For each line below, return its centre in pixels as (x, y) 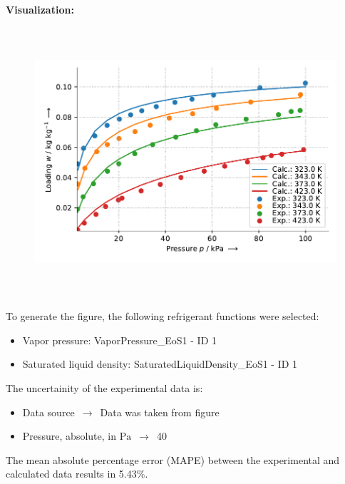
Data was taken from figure (160, 412)
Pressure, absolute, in (69, 436)
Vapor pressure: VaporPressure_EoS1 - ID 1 (119, 340)
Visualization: (40, 9)
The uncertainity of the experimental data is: (104, 387)
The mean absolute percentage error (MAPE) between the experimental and (173, 459)
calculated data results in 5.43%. (77, 474)
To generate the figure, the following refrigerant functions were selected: (163, 316)
